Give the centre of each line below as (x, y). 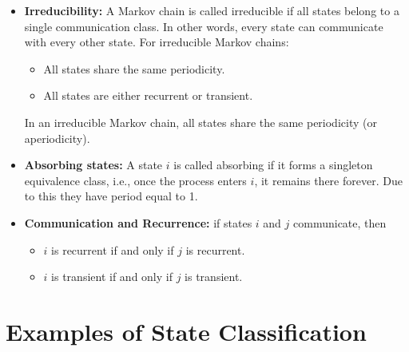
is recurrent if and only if (113, 249)
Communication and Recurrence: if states (138, 222)
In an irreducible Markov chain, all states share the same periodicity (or (201, 122)
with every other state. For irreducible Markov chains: (157, 42)
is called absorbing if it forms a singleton (273, 165)
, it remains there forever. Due (328, 180)
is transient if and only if (112, 277)
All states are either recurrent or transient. (148, 95)
